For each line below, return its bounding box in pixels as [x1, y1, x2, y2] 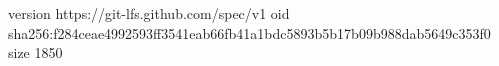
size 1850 [8, 42, 63, 63]
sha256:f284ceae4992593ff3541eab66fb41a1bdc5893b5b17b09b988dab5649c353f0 [8, 22, 491, 43]
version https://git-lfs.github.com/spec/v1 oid [8, 3, 290, 23]
